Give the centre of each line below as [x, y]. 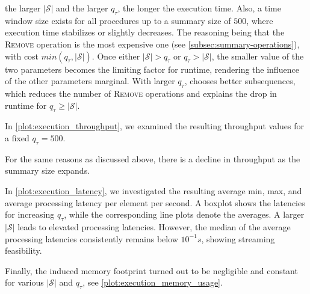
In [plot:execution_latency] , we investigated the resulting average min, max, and [153, 190]
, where [260, 20]
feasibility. [23, 250]
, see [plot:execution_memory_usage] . [153, 282]
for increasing [30, 214]
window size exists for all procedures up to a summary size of [118, 20]
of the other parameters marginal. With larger [90, 81]
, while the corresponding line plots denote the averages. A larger [184, 214]
